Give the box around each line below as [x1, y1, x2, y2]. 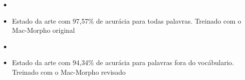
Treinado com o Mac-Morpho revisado [12, 67, 126, 77]
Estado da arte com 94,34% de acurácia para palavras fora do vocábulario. [12, 57, 234, 67]
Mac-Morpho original [12, 25, 75, 35]
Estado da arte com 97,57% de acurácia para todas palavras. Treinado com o [12, 15, 241, 26]
